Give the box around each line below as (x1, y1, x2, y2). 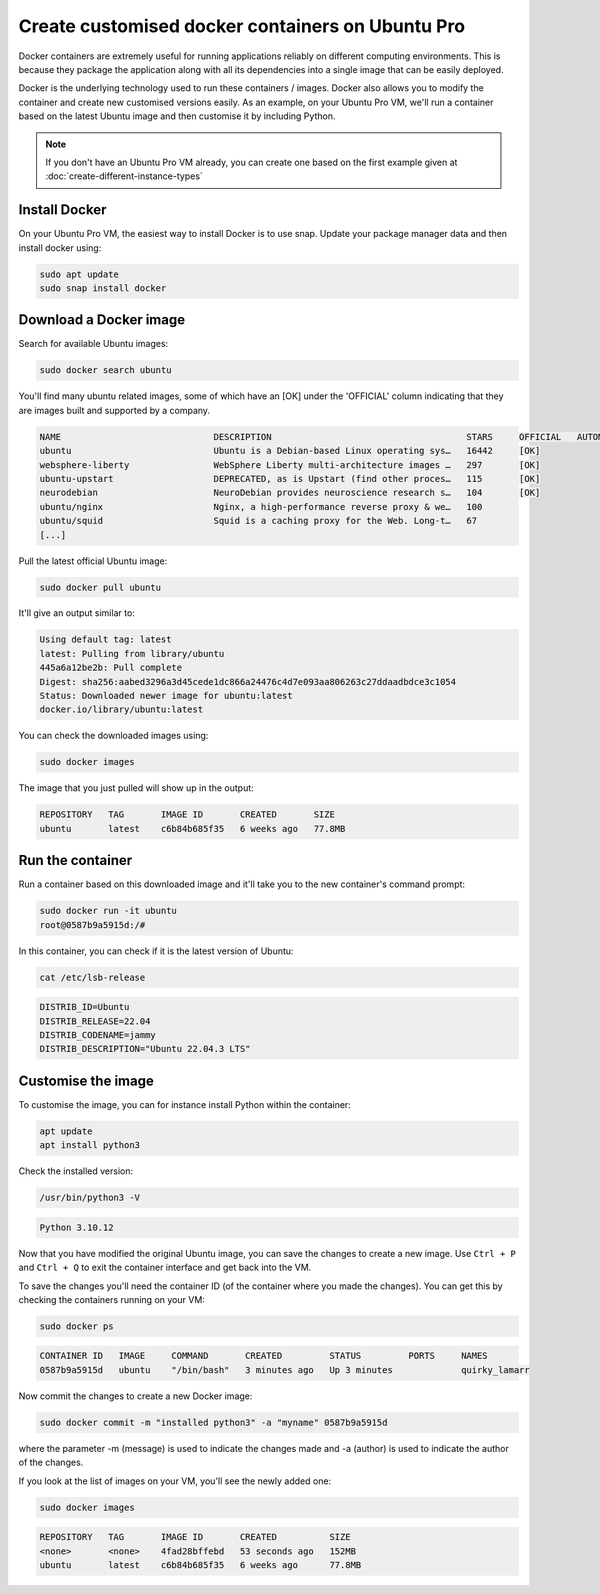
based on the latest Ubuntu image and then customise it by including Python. (18, 110, 336, 122)
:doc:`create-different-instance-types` (45, 170, 204, 182)
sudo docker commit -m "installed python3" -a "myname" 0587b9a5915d (39, 1416, 388, 1428)
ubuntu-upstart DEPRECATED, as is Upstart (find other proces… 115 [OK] (39, 473, 541, 484)
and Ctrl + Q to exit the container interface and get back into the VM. (18, 1261, 312, 1274)
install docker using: (18, 241, 102, 254)
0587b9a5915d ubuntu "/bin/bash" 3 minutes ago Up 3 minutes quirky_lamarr (39, 1364, 530, 1375)
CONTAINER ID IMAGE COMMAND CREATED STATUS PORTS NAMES (39, 1350, 489, 1362)
